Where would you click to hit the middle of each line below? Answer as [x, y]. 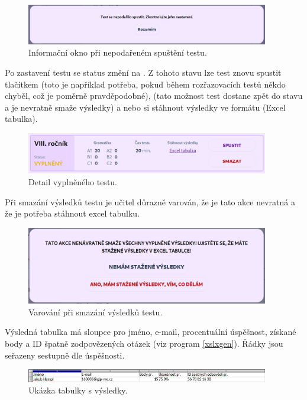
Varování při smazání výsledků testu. [96, 312]
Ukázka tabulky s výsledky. [78, 390]
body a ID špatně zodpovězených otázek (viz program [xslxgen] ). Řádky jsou [144, 343]
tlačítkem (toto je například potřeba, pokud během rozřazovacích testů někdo [145, 84]
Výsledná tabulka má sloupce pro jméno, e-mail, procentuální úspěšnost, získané [151, 332]
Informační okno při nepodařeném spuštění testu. [118, 52]
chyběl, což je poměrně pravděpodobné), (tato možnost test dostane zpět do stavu [154, 96]
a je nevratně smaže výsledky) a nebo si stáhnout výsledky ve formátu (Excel [145, 107]
